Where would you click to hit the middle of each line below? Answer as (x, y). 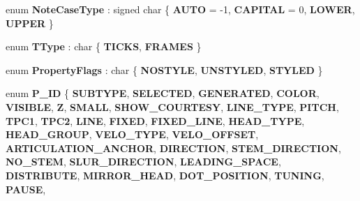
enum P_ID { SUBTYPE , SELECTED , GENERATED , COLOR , (163, 93)
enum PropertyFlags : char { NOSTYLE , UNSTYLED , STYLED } (164, 69)
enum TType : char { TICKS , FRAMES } (104, 46)
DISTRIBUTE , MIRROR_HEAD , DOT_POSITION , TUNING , (165, 175)
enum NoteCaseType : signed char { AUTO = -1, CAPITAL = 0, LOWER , (180, 9)
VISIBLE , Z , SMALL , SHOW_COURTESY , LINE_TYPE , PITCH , (172, 106)
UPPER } (30, 23)
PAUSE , (26, 189)
